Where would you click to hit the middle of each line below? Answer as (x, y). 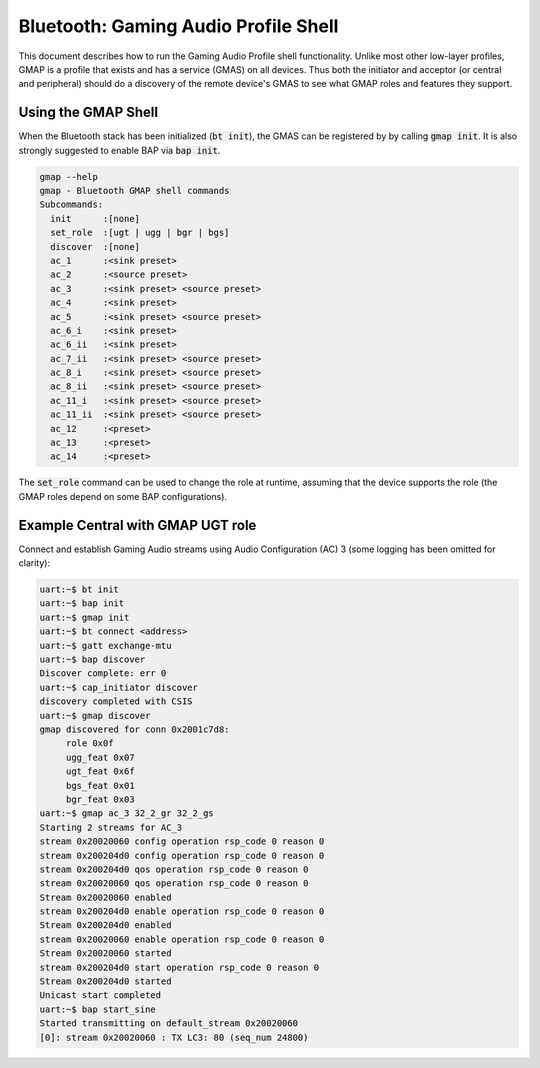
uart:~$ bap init (82, 603)
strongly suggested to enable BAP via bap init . (119, 150)
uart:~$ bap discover (92, 659)
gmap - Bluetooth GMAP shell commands (134, 190)
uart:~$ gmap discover (95, 715)
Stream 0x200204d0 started (105, 981)
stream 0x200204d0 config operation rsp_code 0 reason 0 (182, 855)
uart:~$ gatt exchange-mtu (105, 645)
